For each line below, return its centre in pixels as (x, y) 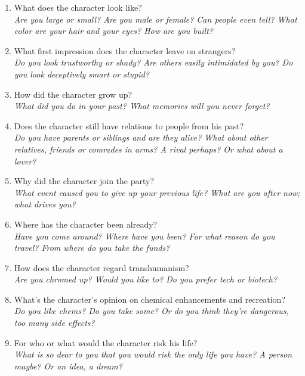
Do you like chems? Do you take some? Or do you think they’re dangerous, (151, 311)
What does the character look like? (78, 7)
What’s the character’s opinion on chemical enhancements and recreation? (150, 299)
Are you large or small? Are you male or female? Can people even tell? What (155, 19)
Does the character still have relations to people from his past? (129, 125)
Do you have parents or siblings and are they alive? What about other (141, 137)
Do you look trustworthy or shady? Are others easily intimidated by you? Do (153, 62)
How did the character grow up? (73, 94)
